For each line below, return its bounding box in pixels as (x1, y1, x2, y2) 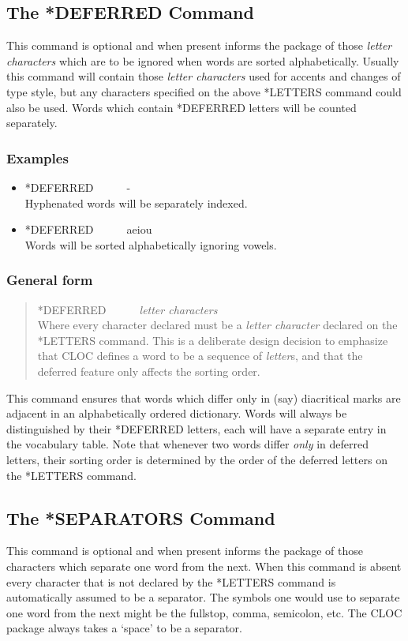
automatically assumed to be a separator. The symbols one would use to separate (6, 589, 400, 605)
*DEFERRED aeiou (24, 221, 152, 238)
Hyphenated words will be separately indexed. (24, 194, 248, 211)
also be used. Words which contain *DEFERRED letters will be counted (6, 99, 357, 115)
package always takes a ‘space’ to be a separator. (6, 620, 242, 636)
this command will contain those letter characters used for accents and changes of (6, 68, 401, 84)
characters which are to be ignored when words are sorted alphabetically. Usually (6, 52, 399, 69)
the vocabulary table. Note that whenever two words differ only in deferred (6, 436, 369, 452)
